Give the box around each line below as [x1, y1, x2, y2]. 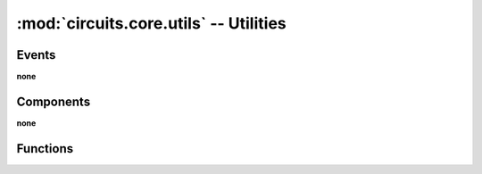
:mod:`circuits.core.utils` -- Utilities [16, 13, 287, 33]
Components [16, 94, 91, 109]
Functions [16, 141, 74, 156]
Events [16, 47, 56, 62]
